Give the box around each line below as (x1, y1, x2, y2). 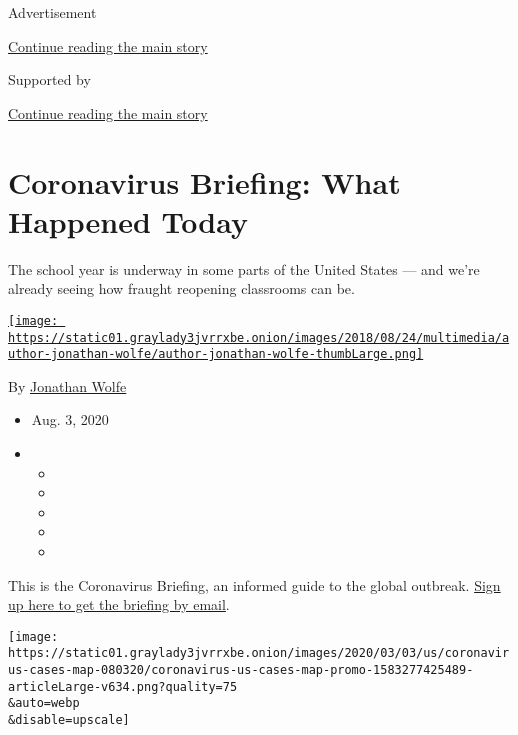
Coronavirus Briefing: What (8, 161, 401, 202)
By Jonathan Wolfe (8, 375, 127, 396)
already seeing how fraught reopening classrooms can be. (8, 278, 355, 299)
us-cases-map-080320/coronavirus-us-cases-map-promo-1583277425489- (8, 663, 474, 678)
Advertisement (8, 2, 97, 22)
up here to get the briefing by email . (8, 594, 230, 615)
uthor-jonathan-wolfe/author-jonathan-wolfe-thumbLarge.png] (8, 347, 424, 362)
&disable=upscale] (8, 713, 130, 728)
